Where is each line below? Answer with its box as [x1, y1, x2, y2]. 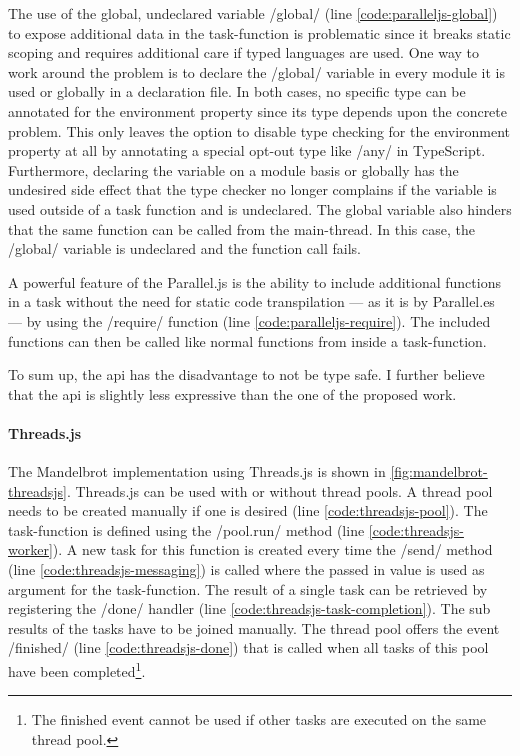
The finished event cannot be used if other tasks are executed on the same [31, 709, 487, 730]
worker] [8, 539, 53, 560]
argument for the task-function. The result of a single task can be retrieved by [8, 578, 488, 599]
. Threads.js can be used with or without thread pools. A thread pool [66, 480, 493, 501]
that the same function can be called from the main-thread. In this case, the [8, 218, 475, 239]
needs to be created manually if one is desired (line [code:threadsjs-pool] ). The [8, 500, 488, 521]
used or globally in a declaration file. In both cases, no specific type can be [8, 81, 466, 102]
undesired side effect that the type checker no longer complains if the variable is [8, 179, 497, 200]
